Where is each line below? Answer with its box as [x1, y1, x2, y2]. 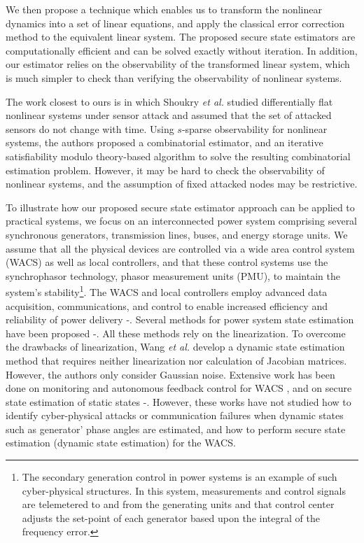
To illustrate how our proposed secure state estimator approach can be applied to [6, 199, 355, 214]
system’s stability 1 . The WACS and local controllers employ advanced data [6, 283, 328, 299]
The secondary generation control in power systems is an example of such [22, 470, 337, 484]
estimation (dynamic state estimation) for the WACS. [6, 435, 236, 450]
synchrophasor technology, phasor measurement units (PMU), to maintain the [6, 268, 340, 283]
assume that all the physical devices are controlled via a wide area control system [6, 241, 355, 255]
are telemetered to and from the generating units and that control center [22, 497, 335, 512]
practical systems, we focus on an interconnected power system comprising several [6, 213, 358, 228]
